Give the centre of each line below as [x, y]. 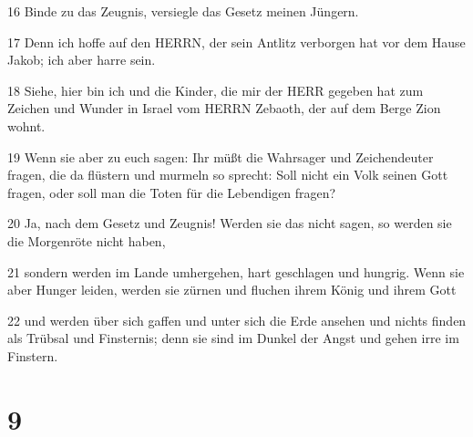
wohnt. [26, 125]
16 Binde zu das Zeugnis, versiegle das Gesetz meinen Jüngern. [183, 11]
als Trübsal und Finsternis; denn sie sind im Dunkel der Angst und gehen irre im [233, 338]
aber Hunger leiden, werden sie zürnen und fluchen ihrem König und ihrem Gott [232, 290]
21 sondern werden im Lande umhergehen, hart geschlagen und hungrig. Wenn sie [236, 271]
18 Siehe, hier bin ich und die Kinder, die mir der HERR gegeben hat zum [216, 90]
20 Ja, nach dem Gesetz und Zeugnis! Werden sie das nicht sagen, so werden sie [230, 223]
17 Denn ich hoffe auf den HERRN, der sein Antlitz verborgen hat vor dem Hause [236, 42]
